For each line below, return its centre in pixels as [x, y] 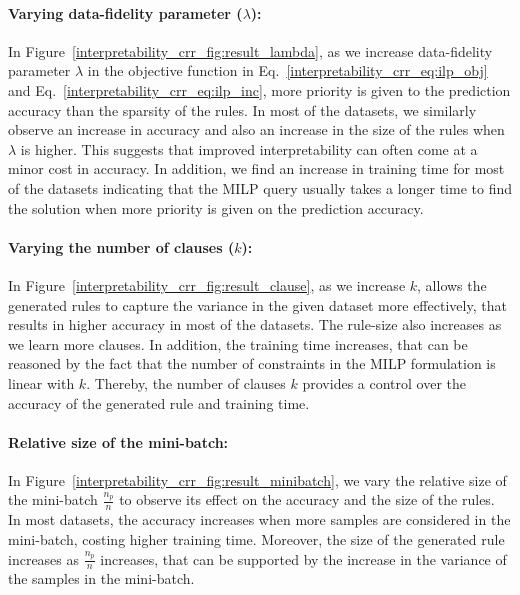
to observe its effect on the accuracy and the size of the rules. [307, 499]
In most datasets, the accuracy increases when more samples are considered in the [259, 519]
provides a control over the [384, 382]
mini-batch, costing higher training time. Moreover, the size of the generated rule [256, 538]
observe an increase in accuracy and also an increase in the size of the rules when [256, 129]
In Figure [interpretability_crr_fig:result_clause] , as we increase [207, 284]
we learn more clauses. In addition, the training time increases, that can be [238, 343]
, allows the [452, 284]
